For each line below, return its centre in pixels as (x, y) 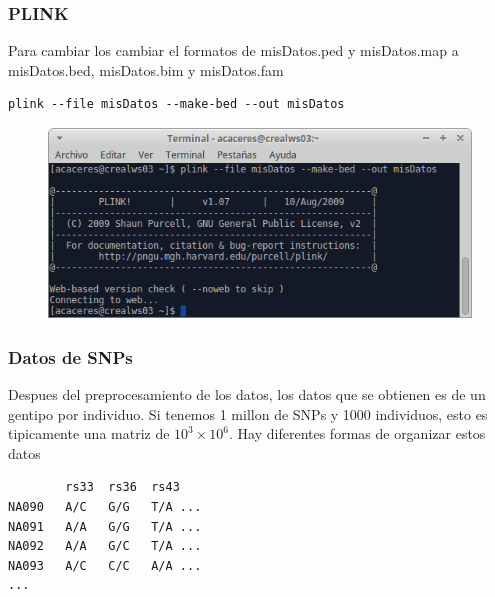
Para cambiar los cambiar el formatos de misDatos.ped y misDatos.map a (233, 50)
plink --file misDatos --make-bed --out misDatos (176, 104)
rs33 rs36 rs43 (122, 487)
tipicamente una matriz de (89, 433)
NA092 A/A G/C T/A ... (105, 546)
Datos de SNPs (70, 356)
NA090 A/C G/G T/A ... (105, 506)
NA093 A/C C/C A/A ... (105, 565)
